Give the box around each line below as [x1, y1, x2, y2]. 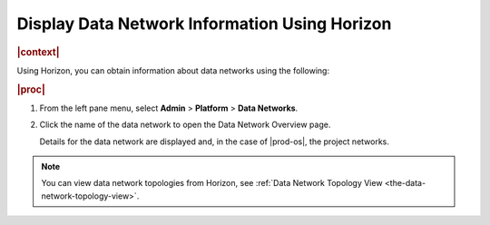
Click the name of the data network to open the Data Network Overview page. [39, 119, 331, 131]
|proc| [16, 83, 45, 95]
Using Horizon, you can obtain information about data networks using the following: [16, 64, 330, 76]
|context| [16, 45, 60, 58]
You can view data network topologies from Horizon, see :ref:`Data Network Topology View [41, 178, 383, 189]
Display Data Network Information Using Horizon [16, 14, 392, 34]
